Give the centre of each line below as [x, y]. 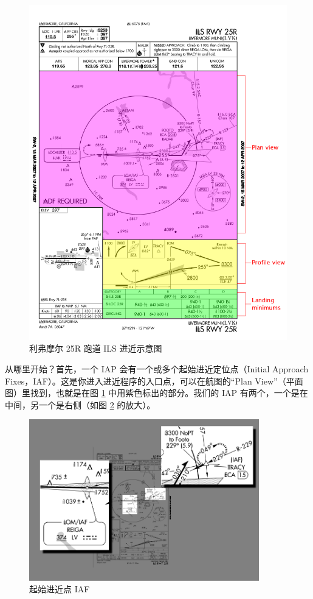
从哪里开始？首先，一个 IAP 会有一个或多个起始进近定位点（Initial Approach [157, 369]
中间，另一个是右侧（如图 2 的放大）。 [80, 404]
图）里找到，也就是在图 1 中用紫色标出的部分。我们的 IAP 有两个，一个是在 [156, 393]
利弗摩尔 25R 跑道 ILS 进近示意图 [96, 348]
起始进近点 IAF [60, 589]
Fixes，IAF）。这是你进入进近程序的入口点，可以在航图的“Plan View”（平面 [154, 381]
